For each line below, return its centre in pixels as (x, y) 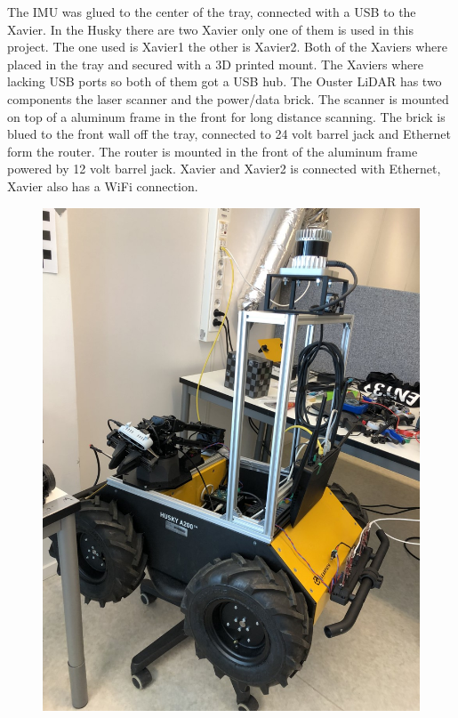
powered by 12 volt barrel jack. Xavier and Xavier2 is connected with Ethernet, (224, 169)
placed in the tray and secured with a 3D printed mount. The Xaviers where (215, 64)
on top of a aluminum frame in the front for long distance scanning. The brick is (226, 116)
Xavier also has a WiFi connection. (103, 186)
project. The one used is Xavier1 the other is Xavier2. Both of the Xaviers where (227, 47)
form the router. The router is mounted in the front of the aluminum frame (213, 151)
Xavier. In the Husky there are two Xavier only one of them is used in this (210, 29)
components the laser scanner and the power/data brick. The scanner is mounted (228, 98)
